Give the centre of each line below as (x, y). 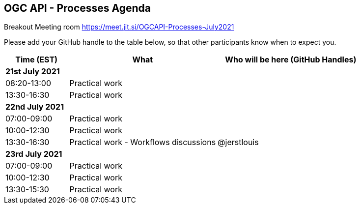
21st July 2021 (33, 72)
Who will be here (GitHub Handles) (291, 60)
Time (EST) (37, 60)
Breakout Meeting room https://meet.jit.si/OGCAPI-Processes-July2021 (119, 27)
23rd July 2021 (34, 154)
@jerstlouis (238, 142)
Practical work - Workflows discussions (143, 142)
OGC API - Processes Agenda (78, 8)
